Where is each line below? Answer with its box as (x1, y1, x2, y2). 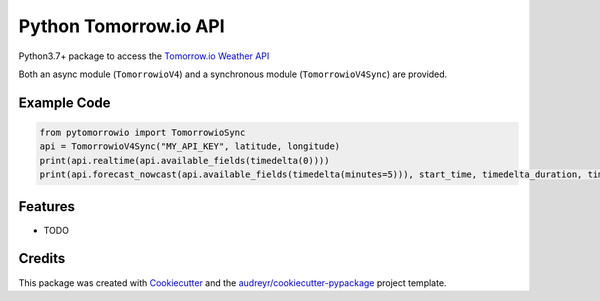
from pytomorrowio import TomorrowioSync (39, 126, 246, 138)
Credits (18, 250, 66, 267)
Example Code (18, 94, 111, 111)
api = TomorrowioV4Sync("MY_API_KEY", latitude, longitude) (39, 141, 341, 152)
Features (18, 198, 75, 215)
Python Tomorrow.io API (18, 15, 225, 37)
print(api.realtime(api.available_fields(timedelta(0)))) (39, 155, 330, 166)
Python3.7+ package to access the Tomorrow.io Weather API (18, 50, 270, 62)
